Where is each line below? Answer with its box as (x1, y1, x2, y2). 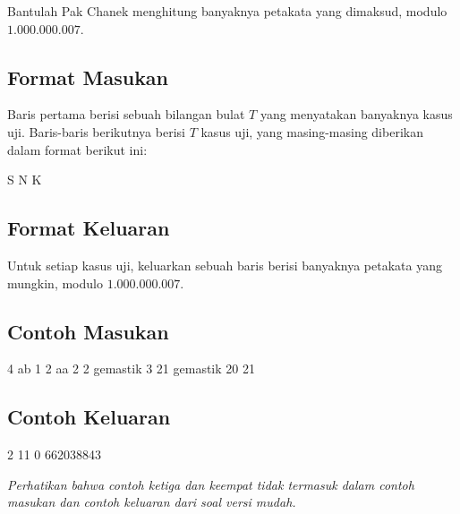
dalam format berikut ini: (7, 140, 148, 158)
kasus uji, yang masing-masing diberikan (200, 122, 423, 141)
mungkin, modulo (7, 273, 103, 292)
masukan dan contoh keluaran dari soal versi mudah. (7, 493, 296, 511)
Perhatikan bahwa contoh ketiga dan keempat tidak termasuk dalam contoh (7, 475, 414, 493)
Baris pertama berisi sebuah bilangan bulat (7, 105, 245, 124)
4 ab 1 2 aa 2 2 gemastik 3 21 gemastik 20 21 (7, 359, 255, 378)
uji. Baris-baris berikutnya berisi (7, 122, 185, 141)
